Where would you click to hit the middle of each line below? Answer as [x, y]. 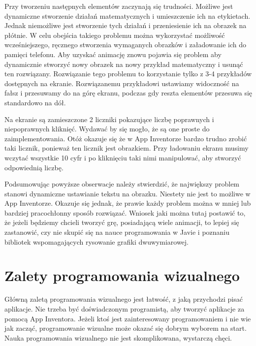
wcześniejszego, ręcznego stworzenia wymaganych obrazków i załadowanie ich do [126, 45]
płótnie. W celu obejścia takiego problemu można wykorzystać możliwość [115, 35]
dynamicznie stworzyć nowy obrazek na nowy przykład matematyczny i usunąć [124, 64]
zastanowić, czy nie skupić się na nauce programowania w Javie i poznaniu [117, 232]
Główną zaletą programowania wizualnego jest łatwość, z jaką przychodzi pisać [124, 299]
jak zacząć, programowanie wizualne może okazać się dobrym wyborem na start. [126, 328]
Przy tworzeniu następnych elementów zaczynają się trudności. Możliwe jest [119, 6]
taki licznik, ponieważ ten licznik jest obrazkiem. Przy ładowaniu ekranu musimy [127, 148]
